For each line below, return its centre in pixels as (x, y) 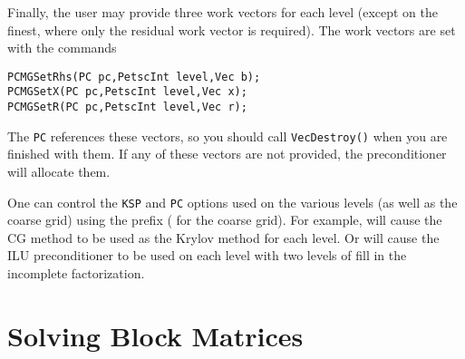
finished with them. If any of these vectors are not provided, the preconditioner (227, 154)
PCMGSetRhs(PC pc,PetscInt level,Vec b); (134, 77)
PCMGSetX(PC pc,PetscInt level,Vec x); (127, 92)
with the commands (62, 48)
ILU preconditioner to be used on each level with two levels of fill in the (207, 255)
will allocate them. (59, 171)
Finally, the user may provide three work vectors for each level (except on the (223, 12)
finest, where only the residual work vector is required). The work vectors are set (232, 29)
